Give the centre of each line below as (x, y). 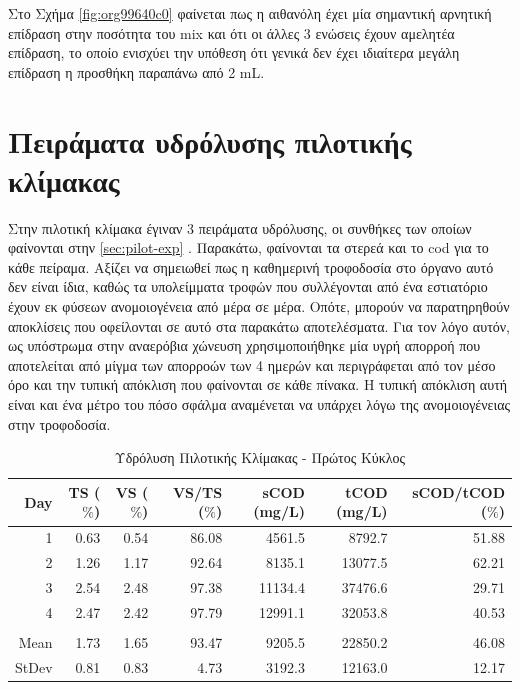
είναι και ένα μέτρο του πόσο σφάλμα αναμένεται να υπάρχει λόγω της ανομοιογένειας (259, 404)
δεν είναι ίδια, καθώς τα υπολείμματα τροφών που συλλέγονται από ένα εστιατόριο (248, 286)
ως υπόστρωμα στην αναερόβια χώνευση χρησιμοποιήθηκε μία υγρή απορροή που (244, 345)
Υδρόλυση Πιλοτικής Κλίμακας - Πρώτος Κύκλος (260, 457)
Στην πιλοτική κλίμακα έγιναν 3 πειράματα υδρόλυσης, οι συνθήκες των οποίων (240, 227)
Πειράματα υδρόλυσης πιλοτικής (210, 140)
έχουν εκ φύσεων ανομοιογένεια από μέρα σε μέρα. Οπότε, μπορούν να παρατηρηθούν (259, 306)
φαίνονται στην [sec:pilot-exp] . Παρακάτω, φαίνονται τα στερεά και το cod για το (248, 247)
